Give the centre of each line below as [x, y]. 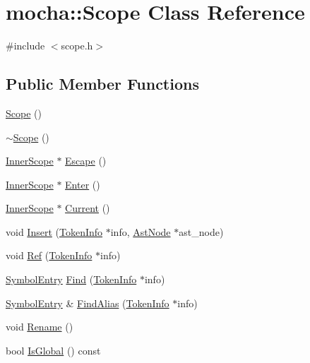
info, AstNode [141, 231]
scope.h [77, 46]
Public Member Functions [102, 84]
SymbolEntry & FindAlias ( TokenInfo [88, 303]
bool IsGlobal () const [53, 350]
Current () [88, 208]
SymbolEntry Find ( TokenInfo [71, 279]
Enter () [83, 184]
